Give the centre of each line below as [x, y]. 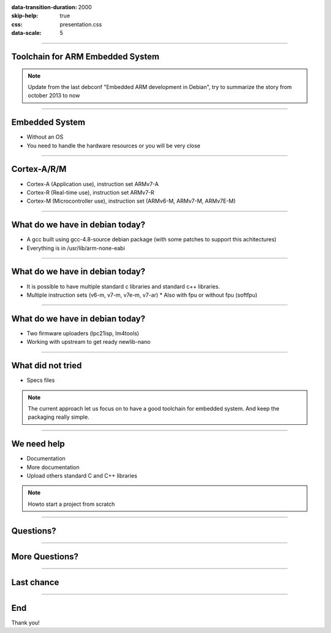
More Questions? [45, 557]
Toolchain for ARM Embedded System [85, 56]
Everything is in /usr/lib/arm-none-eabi [76, 248]
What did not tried [47, 366]
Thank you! [25, 623]
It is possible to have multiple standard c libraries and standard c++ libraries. [123, 286]
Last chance [35, 582]
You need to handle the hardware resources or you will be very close [113, 146]
